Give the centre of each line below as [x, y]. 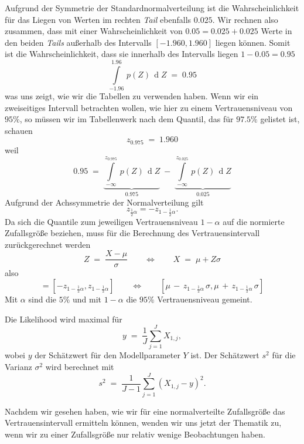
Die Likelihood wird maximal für [64, 319]
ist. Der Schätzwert [225, 355]
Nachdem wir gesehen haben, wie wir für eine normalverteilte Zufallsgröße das [145, 411]
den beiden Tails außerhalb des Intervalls [78, 42]
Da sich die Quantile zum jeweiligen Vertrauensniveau [101, 221]
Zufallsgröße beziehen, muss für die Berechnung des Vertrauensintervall [132, 233]
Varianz [18, 366]
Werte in [276, 31]
